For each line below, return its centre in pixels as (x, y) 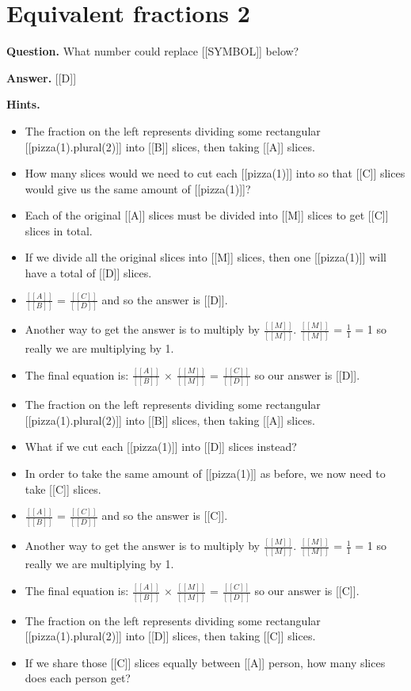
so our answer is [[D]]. (307, 374)
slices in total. (59, 230)
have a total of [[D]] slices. (88, 273)
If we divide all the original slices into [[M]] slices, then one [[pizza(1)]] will (205, 257)
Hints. (23, 104)
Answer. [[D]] (42, 77)
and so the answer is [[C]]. (165, 515)
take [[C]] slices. (63, 489)
